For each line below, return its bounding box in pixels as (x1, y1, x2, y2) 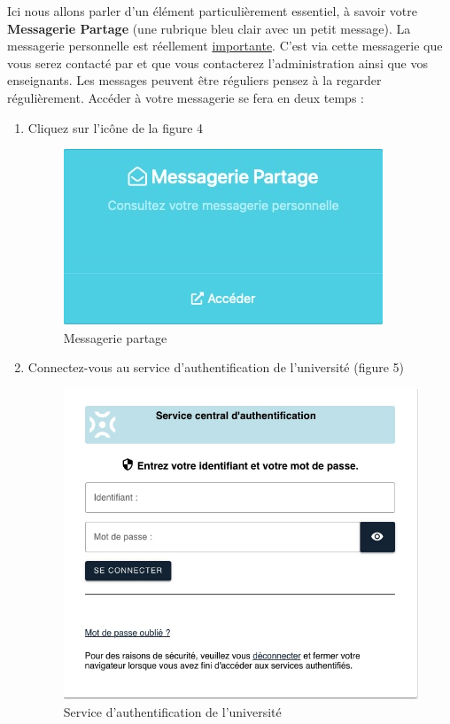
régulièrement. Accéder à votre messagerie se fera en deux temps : (7, 88, 364, 106)
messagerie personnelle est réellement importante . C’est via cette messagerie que (7, 36, 443, 55)
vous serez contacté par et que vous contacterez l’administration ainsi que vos (7, 53, 429, 72)
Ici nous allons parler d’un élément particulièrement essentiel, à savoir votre (7, 2, 417, 19)
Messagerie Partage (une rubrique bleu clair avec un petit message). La (7, 19, 411, 37)
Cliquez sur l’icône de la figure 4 (27, 118, 204, 136)
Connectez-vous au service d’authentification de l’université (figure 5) (27, 358, 405, 377)
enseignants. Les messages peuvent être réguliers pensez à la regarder (7, 71, 382, 90)
